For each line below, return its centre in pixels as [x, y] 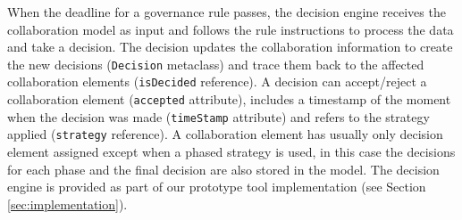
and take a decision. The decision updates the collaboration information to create [230, 47]
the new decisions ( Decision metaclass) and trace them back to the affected [216, 64]
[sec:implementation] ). [67, 204]
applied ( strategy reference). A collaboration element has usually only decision [225, 134]
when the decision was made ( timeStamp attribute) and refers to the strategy [218, 116]
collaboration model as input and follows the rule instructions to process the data [231, 29]
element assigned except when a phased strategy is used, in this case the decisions [231, 152]
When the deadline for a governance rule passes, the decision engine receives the [227, 12]
